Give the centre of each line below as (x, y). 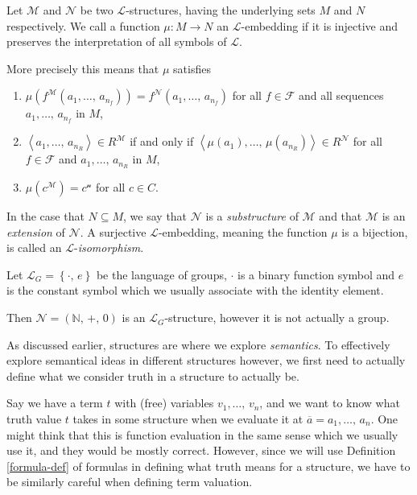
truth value (34, 419)
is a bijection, (375, 231)
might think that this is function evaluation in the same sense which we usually (202, 434)
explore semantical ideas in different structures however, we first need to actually (206, 360)
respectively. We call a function (83, 25)
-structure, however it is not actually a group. (277, 318)
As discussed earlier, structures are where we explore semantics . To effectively (198, 344)
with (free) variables (164, 403)
